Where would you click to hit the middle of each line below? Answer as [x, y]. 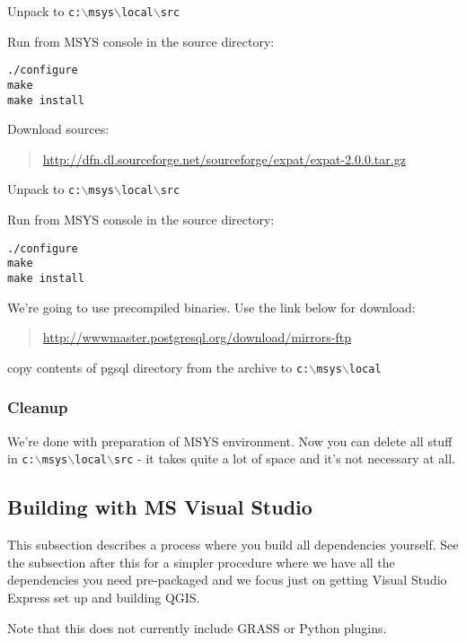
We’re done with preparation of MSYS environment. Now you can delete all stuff [230, 440]
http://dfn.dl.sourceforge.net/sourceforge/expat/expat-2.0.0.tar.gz [224, 159]
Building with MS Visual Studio [160, 507]
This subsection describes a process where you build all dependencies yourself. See [233, 545]
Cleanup [38, 407]
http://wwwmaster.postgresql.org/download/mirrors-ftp [197, 337]
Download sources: [58, 129]
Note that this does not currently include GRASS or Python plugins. [197, 627]
